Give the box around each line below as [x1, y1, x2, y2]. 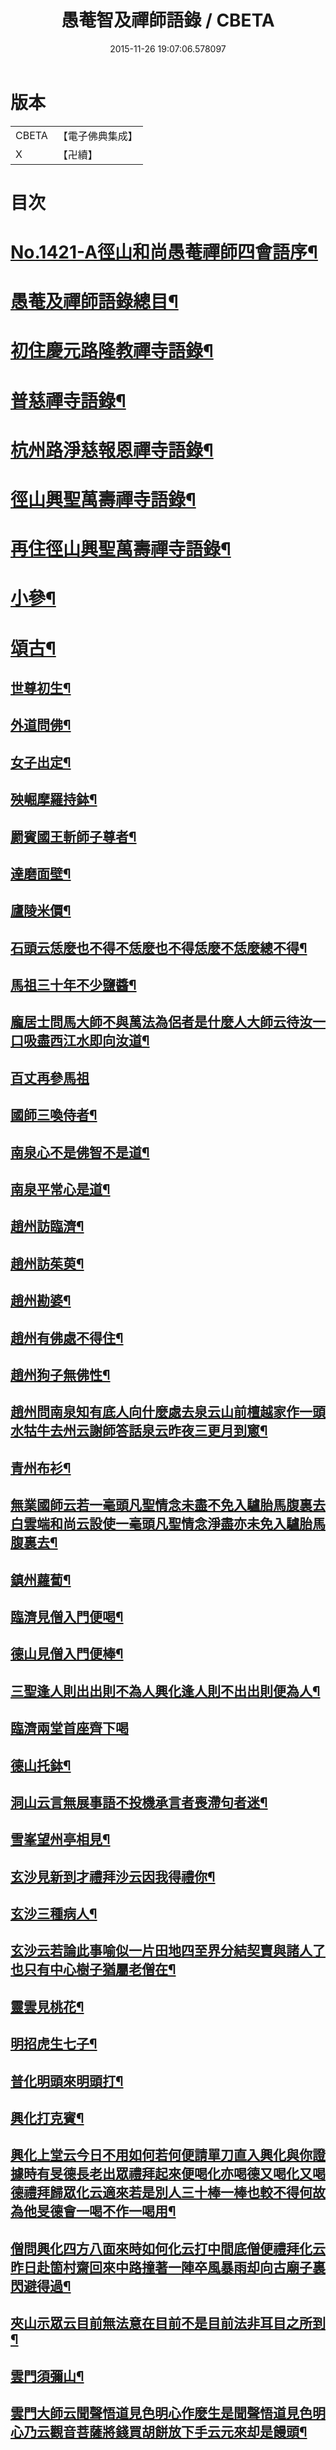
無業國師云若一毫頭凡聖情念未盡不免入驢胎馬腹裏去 [10, 1497, 326, 1514]
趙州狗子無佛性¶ [10, 1366, 111, 1383]
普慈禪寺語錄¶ [10, 389, 127, 412]
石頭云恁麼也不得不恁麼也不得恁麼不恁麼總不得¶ [10, 939, 308, 956]
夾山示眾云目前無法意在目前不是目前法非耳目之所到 [10, 2315, 326, 2332]
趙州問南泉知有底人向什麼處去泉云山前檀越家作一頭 [10, 1404, 326, 1421]
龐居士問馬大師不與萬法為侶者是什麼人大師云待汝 [10, 1014, 313, 1031]
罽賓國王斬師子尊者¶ [10, 828, 137, 845]
